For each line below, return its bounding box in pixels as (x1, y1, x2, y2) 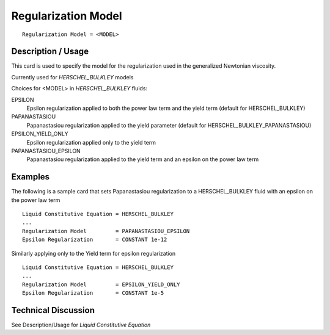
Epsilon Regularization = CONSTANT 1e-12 (22, 236, 167, 243)
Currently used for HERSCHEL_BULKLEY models (11, 73, 134, 81)
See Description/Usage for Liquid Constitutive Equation (11, 321, 151, 329)
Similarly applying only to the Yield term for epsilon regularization (11, 250, 176, 257)
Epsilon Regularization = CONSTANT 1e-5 (22, 290, 164, 297)
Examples (11, 171, 50, 182)
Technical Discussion (11, 305, 95, 315)
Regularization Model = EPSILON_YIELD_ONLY (22, 281, 180, 288)
